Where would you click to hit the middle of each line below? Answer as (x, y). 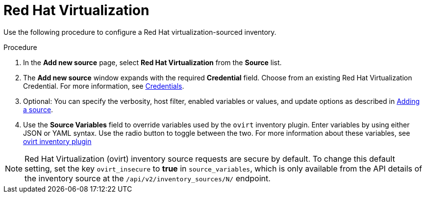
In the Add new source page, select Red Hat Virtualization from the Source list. (152, 62)
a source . (38, 109)
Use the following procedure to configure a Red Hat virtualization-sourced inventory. (140, 32)
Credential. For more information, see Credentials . (104, 86)
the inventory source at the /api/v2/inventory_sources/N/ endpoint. (148, 178)
